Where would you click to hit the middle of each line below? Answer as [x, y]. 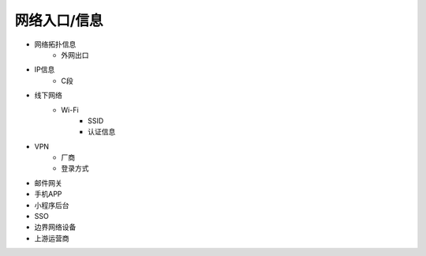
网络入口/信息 [59, 21]
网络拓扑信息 [55, 44]
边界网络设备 [55, 227]
